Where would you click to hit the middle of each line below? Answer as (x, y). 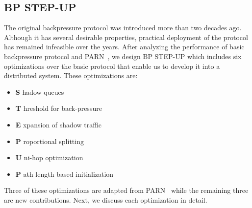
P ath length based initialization (64, 174)
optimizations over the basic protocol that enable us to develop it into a (112, 66)
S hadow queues (40, 92)
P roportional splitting (50, 141)
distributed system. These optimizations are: (71, 75)
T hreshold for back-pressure (59, 108)
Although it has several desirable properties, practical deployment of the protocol (126, 37)
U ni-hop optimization (49, 157)
